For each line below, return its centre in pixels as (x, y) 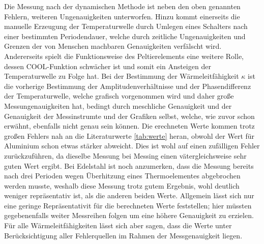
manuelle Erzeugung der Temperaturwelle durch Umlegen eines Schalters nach (126, 26)
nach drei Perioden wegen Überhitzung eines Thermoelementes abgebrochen (122, 176)
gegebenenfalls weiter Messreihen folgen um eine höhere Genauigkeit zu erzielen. (129, 215)
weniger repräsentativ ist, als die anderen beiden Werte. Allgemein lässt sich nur (129, 195)
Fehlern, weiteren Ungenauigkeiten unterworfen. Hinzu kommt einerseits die (122, 16)
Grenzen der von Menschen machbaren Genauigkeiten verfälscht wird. (113, 46)
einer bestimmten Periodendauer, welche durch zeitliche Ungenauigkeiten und (125, 36)
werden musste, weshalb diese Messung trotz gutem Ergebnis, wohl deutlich (122, 185)
